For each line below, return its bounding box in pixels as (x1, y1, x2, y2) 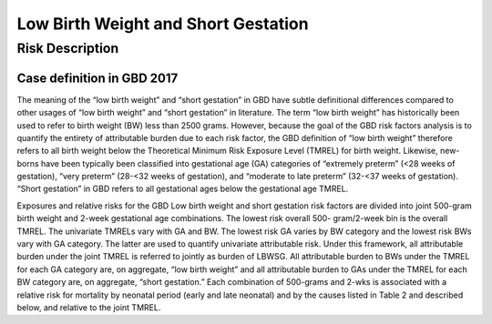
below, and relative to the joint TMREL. (16, 301, 161, 313)
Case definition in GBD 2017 (16, 70, 179, 86)
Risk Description (16, 40, 119, 56)
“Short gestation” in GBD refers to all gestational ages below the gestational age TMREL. (16, 183, 349, 195)
